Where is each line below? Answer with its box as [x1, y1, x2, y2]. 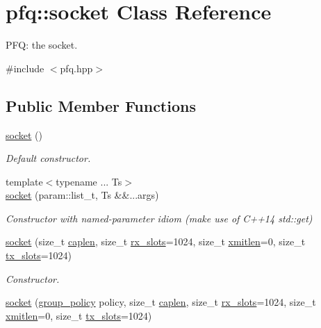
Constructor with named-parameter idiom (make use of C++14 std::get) [6, 211, 313, 225]
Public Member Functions [6, 95, 196, 116]
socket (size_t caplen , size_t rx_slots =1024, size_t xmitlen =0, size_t [6, 234, 306, 249]
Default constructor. [6, 151, 91, 165]
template [6, 174, 43, 188]
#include [6, 60, 44, 75]
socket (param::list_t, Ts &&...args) [6, 188, 159, 202]
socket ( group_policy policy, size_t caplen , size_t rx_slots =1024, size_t [6, 295, 316, 309]
